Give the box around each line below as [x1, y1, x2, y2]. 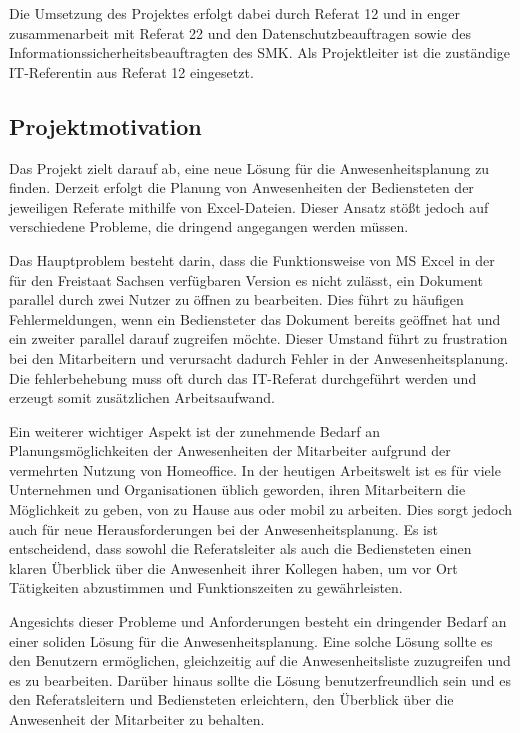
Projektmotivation [9, 110, 202, 141]
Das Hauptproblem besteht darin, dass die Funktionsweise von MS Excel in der [9, 249, 495, 270]
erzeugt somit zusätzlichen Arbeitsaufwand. [9, 387, 275, 408]
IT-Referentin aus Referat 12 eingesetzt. [9, 61, 254, 82]
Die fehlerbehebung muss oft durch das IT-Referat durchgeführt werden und [9, 367, 477, 388]
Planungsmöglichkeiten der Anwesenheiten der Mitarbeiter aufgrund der [9, 440, 451, 461]
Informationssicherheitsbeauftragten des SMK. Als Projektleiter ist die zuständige [9, 42, 511, 63]
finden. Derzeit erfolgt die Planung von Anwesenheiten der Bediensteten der [9, 177, 474, 198]
